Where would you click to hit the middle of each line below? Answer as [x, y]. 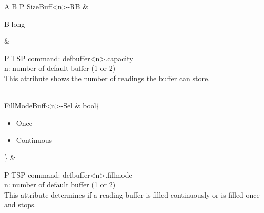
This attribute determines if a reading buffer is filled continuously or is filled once [132, 194]
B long [15, 23]
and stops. [20, 205]
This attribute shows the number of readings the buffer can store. [107, 78]
